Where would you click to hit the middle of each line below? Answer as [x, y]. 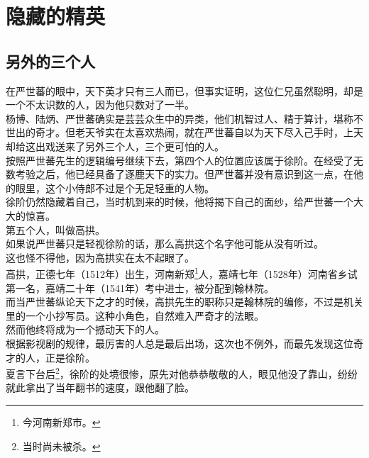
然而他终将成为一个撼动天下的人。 [85, 329]
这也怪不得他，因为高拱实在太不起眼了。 [100, 257]
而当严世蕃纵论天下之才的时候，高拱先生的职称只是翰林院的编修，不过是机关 [184, 302]
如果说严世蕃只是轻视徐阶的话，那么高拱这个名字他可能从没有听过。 [165, 244]
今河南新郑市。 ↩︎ [61, 421]
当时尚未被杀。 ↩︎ [61, 446]
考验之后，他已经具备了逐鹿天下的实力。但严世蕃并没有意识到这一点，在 [184, 174]
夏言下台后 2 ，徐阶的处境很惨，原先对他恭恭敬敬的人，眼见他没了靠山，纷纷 [182, 373]
